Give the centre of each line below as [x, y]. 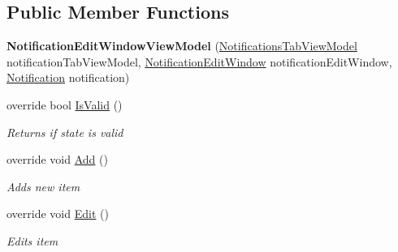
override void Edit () [58, 214]
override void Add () [57, 159]
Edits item [32, 240]
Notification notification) [68, 77]
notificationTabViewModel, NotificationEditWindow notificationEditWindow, [199, 61]
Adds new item [43, 186]
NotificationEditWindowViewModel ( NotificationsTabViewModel [182, 46]
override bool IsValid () [65, 104]
